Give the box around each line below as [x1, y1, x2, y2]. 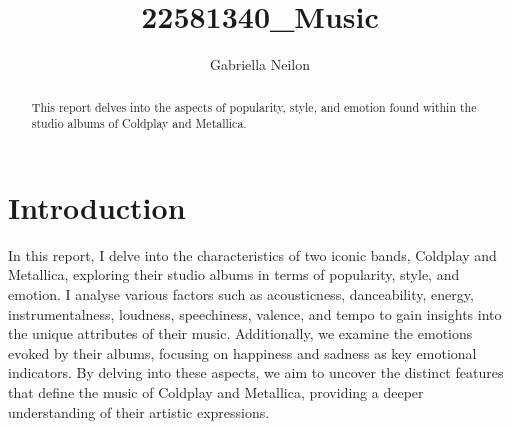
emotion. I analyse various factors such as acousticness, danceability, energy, [8, 283, 474, 304]
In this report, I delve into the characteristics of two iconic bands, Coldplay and [8, 244, 497, 265]
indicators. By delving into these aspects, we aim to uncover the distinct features [8, 362, 504, 383]
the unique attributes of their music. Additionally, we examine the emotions [8, 323, 473, 344]
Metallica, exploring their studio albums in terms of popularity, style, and [8, 264, 460, 285]
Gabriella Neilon [209, 54, 311, 75]
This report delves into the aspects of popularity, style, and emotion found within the [31, 98, 477, 115]
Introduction [8, 186, 186, 227]
